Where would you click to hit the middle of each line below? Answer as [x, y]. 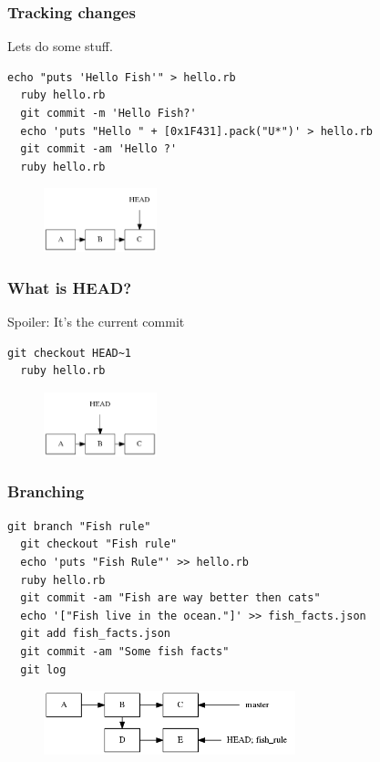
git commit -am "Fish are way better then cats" [170, 598]
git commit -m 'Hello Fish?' [108, 113]
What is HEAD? [70, 287]
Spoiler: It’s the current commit [96, 322]
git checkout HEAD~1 [70, 353]
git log [43, 669]
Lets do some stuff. [60, 46]
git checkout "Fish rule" [99, 544]
